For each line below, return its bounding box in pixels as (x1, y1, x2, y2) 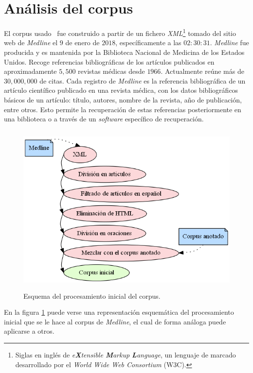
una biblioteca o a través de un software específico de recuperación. (4, 114, 204, 124)
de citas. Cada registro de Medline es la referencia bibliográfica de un (39, 75, 246, 85)
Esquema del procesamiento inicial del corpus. (23, 290, 161, 301)
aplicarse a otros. (4, 326, 54, 336)
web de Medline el (4, 37, 58, 48)
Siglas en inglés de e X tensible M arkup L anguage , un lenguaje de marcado (15, 350, 236, 360)
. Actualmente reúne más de (161, 66, 244, 76)
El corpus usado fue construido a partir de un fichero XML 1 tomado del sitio (4, 27, 236, 38)
